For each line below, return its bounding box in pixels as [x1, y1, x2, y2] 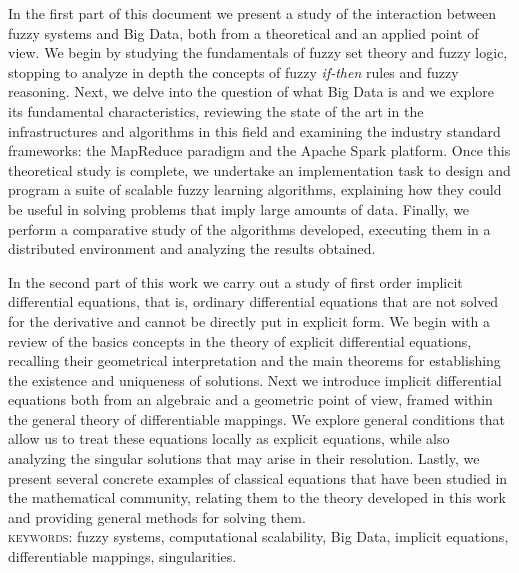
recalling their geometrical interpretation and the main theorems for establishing [8, 350, 501, 371]
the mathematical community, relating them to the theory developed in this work [8, 487, 506, 508]
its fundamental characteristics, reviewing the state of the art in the [8, 100, 424, 121]
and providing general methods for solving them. [8, 506, 306, 527]
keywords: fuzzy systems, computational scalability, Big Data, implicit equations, [8, 526, 509, 547]
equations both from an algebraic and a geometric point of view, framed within [8, 389, 493, 410]
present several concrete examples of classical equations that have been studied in [8, 467, 508, 488]
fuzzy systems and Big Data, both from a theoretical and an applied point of [8, 22, 479, 43]
